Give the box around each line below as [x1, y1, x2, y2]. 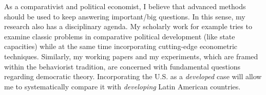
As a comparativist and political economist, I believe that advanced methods [4, 1, 246, 11]
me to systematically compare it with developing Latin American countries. [4, 81, 241, 91]
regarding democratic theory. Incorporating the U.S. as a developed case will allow [4, 71, 262, 82]
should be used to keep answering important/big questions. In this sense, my [4, 11, 245, 21]
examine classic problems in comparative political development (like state [4, 31, 235, 41]
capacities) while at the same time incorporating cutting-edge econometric [4, 41, 238, 52]
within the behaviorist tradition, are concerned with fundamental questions [4, 61, 241, 72]
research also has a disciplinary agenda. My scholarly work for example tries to [4, 21, 252, 32]
